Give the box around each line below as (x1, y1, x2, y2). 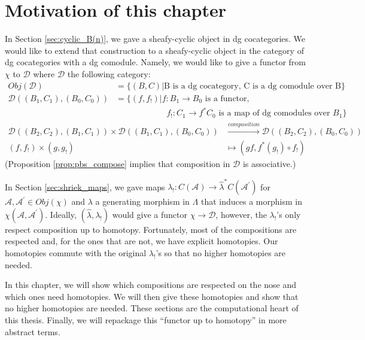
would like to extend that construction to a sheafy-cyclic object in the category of (5, 44, 304, 56)
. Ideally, (45, 208, 77, 220)
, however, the (215, 208, 267, 220)
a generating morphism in (95, 195, 190, 208)
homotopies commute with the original (5, 247, 147, 259)
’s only (276, 208, 301, 220)
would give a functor (112, 208, 187, 220)
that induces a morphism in (200, 195, 302, 208)
